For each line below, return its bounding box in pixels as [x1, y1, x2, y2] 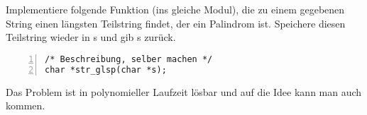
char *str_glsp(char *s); [45, 64, 167, 75]
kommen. [6, 98, 45, 113]
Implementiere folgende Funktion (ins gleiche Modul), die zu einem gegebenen [6, 2, 345, 16]
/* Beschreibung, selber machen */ [45, 54, 213, 64]
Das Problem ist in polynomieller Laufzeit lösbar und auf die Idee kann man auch [6, 84, 362, 99]
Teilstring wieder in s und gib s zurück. [6, 30, 176, 44]
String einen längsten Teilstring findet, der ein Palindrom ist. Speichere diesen [6, 16, 346, 30]
